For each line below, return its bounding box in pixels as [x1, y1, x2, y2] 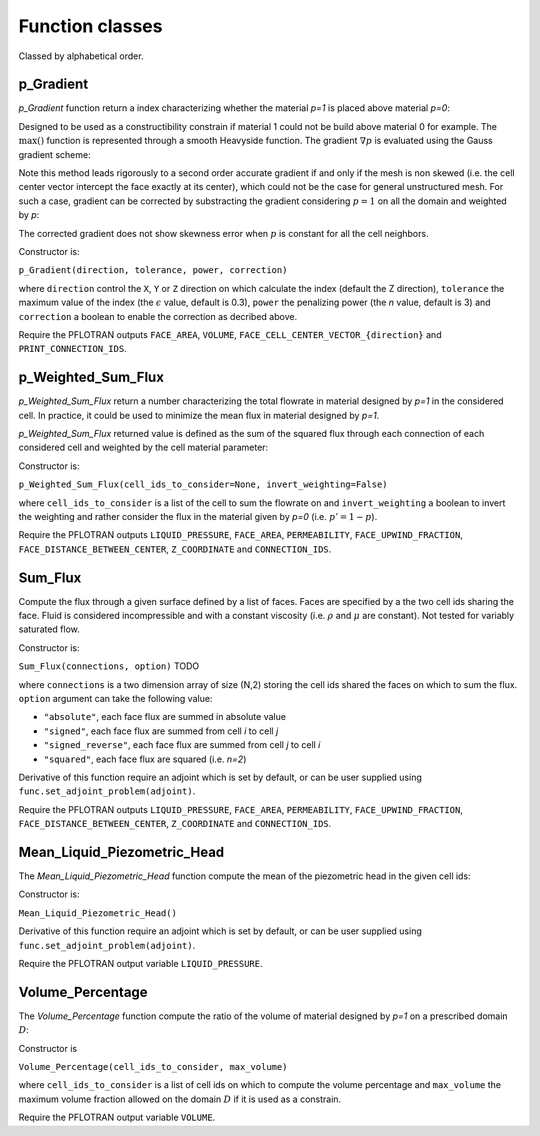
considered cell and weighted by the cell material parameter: [18, 441, 269, 454]
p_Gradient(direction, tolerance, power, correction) [18, 265, 288, 276]
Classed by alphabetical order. [18, 50, 144, 62]
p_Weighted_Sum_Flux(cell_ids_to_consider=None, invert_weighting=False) [18, 479, 389, 490]
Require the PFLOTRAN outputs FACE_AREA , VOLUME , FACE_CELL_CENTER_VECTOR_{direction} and [18, 328, 442, 340]
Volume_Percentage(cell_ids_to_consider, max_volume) [18, 1061, 288, 1073]
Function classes [18, 15, 163, 37]
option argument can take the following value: [18, 692, 213, 704]
